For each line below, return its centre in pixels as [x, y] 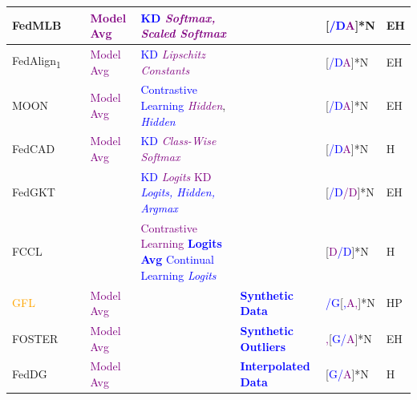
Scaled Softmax [183, 33]
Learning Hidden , [183, 105]
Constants [165, 69]
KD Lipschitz [173, 53]
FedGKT [34, 192]
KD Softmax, [178, 17]
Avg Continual [177, 259]
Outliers [263, 346]
